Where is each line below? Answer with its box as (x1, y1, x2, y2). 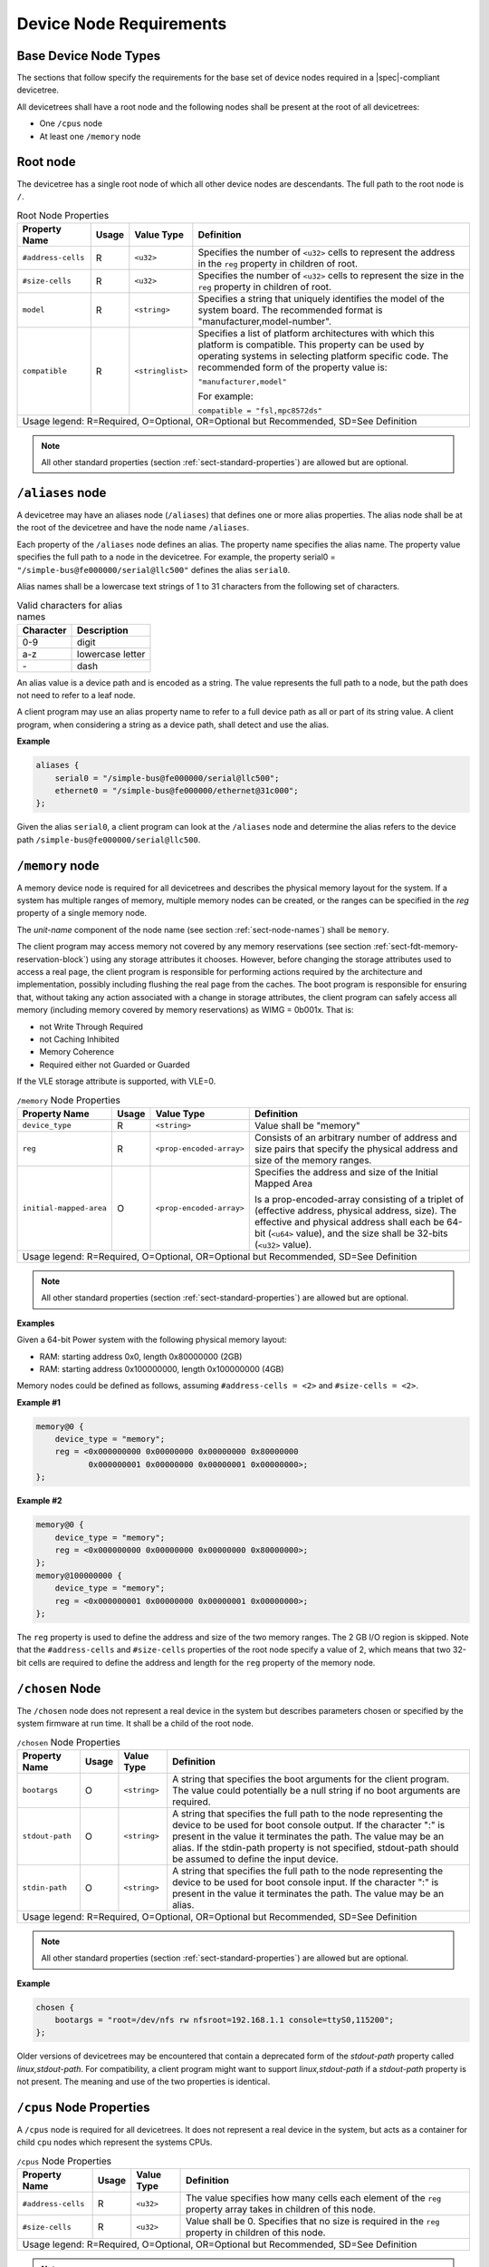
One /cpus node (39, 118, 103, 129)
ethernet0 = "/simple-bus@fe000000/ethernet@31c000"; (54, 785, 299, 796)
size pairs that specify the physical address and (254, 1143, 458, 1155)
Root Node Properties (16, 209, 110, 221)
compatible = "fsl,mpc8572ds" (197, 405, 323, 415)
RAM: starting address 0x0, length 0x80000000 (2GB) (39, 1351, 243, 1362)
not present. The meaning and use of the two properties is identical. (16, 2077, 271, 2087)
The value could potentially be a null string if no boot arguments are (172, 1784, 461, 1796)
